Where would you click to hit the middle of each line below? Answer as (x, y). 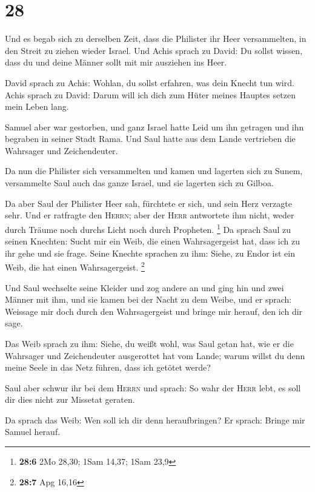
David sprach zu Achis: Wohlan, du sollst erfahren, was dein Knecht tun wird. (150, 82)
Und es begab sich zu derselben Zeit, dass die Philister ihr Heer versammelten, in (156, 39)
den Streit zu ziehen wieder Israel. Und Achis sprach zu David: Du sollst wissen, (154, 50)
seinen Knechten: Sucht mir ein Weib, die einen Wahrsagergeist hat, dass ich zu (152, 241)
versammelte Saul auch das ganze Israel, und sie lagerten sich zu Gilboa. (139, 183)
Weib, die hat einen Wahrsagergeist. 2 (75, 266)
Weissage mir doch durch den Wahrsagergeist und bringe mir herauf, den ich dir (154, 311)
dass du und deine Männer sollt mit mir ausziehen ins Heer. (116, 62)
